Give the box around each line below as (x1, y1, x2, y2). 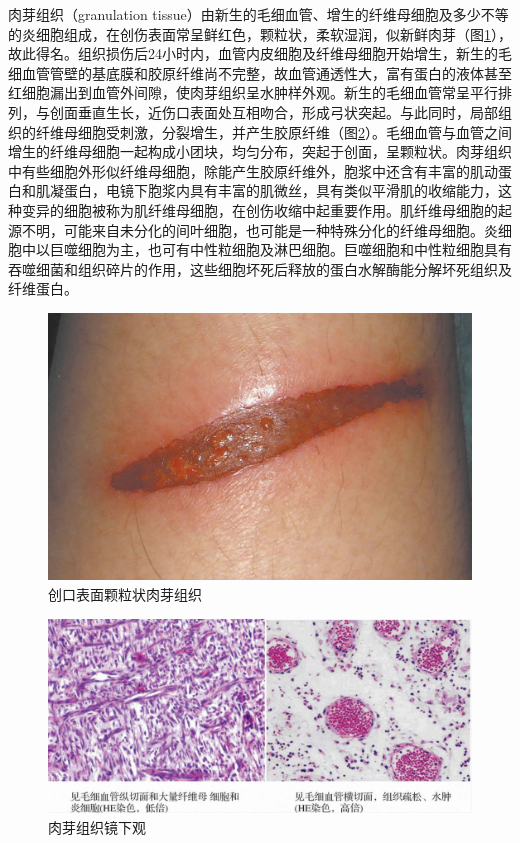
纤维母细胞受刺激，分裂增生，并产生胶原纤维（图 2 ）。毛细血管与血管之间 (35, 121, 512, 142)
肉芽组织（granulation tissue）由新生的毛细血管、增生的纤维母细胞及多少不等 (8, 4, 509, 24)
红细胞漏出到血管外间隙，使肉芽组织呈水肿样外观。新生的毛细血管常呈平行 (8, 82, 498, 103)
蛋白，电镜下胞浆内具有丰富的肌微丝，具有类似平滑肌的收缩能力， (63, 180, 498, 201)
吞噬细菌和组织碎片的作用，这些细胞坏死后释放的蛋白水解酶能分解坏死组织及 (8, 258, 512, 279)
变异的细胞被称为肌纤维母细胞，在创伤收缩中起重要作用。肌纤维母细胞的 (21, 199, 498, 220)
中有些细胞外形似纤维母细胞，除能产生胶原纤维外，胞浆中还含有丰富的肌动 (8, 160, 498, 181)
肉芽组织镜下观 (48, 816, 146, 837)
